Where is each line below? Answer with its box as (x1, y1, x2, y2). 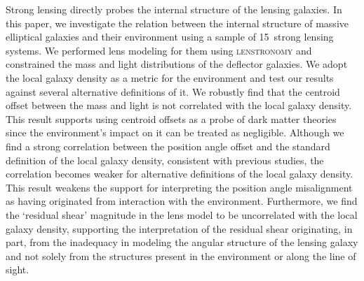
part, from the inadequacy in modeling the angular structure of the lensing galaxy (6, 235, 358, 250)
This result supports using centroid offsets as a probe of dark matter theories (6, 111, 337, 126)
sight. (6, 262, 29, 277)
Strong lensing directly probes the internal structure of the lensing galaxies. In (6, 2, 342, 16)
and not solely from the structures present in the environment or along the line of (6, 248, 356, 263)
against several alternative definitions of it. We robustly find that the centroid (6, 84, 340, 99)
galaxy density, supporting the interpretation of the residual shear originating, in (6, 221, 353, 236)
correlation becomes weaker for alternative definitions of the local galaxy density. (6, 166, 353, 181)
